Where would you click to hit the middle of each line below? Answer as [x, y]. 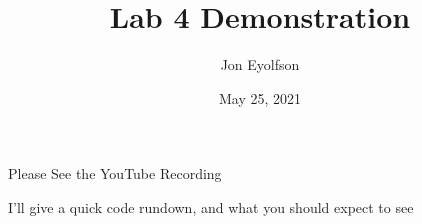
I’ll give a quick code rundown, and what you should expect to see [211, 206]
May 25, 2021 [260, 97]
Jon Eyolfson [260, 64]
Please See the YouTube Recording [115, 173]
